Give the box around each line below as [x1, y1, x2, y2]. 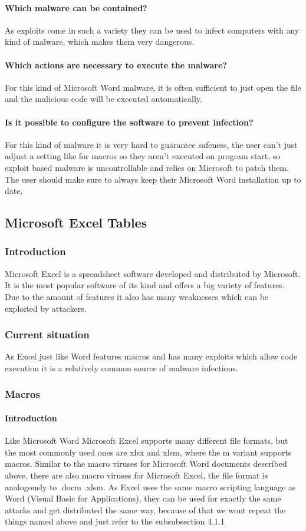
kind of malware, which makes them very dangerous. [5, 35, 195, 48]
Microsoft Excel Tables [5, 213, 147, 232]
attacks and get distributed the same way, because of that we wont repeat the [5, 503, 286, 516]
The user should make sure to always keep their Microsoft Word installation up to [5, 173, 301, 185]
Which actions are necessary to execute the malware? [5, 58, 227, 71]
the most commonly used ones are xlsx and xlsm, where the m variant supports [5, 446, 292, 458]
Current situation [5, 327, 90, 342]
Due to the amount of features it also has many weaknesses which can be [5, 290, 269, 302]
